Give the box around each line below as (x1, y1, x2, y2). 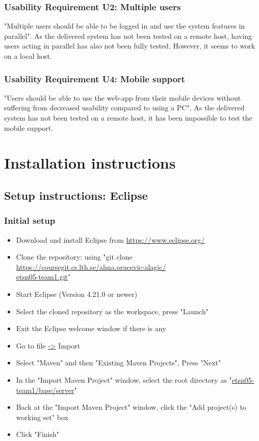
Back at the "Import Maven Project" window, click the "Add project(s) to (16, 402, 246, 412)
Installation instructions (4, 152, 176, 173)
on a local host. (4, 51, 52, 61)
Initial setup (4, 214, 56, 227)
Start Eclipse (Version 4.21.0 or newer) (16, 288, 138, 299)
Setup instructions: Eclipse (4, 187, 148, 203)
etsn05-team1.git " (16, 271, 71, 282)
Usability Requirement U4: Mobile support (4, 72, 185, 85)
